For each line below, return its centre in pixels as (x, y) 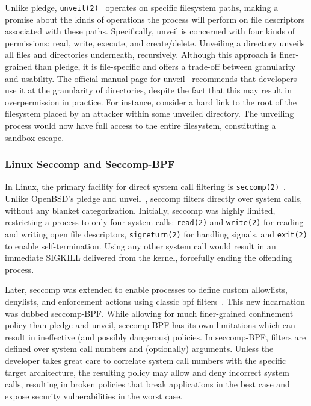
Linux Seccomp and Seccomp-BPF (90, 164)
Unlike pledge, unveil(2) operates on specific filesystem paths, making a (142, 7)
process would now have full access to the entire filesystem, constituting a (140, 125)
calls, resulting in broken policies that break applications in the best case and (147, 384)
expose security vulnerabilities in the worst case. (94, 395)
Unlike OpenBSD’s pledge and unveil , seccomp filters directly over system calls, (154, 198)
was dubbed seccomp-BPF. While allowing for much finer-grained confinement (149, 313)
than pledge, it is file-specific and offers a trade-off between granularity (165, 67)
